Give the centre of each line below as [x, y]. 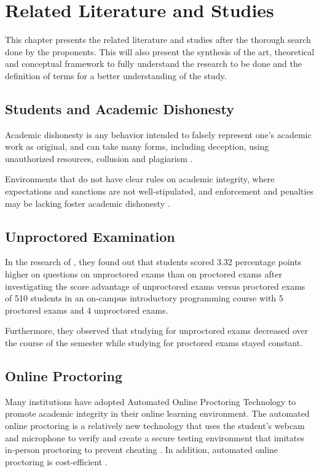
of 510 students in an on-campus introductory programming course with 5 [144, 298]
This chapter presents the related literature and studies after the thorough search [158, 40]
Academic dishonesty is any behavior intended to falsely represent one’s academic [158, 134]
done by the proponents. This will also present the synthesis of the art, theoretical [160, 51]
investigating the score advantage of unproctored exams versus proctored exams [155, 286]
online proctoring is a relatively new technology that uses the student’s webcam [155, 426]
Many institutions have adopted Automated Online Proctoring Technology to [151, 401]
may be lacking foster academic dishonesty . [88, 203]
